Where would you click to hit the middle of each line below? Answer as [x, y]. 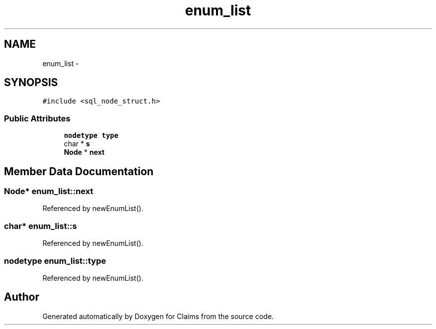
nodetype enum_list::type [55, 261]
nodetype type [91, 136]
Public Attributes [37, 118]
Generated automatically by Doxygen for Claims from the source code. [158, 316]
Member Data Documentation [79, 171]
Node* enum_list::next [49, 191]
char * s [77, 144]
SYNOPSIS [31, 83]
